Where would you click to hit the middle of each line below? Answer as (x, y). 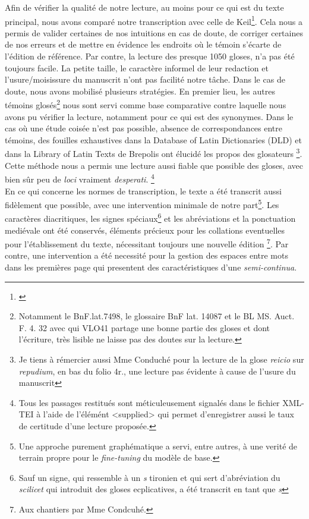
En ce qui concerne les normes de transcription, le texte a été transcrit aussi (143, 191)
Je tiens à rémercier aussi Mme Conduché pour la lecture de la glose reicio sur (161, 359)
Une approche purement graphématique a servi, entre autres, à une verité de (158, 446)
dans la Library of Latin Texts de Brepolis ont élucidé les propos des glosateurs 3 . (154, 153)
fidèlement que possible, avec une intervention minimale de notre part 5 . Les (142, 204)
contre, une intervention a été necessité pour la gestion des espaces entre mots (146, 255)
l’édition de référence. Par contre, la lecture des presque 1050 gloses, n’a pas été (150, 56)
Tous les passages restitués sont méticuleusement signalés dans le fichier (149, 402)
